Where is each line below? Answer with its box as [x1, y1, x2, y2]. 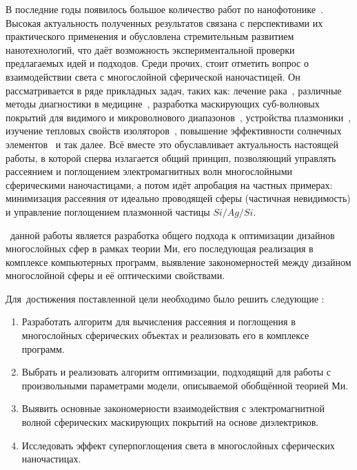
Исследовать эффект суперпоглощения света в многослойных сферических [21, 438, 335, 452]
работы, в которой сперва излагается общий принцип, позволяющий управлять [6, 150, 336, 165]
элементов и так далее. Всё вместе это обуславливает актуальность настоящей [6, 136, 338, 151]
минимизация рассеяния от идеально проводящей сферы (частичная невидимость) [6, 191, 351, 205]
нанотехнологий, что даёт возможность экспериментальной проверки [6, 42, 295, 57]
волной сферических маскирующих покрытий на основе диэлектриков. [21, 415, 319, 429]
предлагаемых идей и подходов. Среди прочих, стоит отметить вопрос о [6, 56, 309, 70]
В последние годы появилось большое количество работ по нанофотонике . [6, 2, 323, 16]
